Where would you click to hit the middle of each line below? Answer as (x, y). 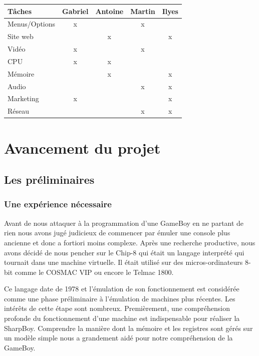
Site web (21, 36)
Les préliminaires (49, 180)
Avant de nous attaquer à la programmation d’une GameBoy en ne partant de (124, 223)
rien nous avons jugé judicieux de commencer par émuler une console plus (117, 233)
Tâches (20, 11)
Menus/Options (32, 24)
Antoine (109, 11)
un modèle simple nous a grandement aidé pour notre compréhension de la (118, 338)
